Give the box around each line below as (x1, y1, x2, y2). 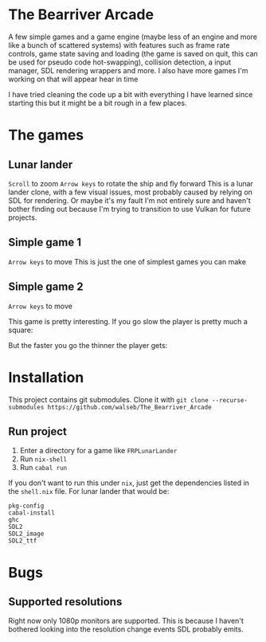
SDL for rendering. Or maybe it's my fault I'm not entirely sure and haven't (8, 195, 251, 205)
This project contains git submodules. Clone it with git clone (8, 394, 209, 404)
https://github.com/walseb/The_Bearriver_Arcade (47, 403, 213, 411)
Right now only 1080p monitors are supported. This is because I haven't (8, 616, 244, 626)
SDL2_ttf (8, 537, 37, 545)
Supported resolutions (8, 595, 123, 609)
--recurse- (211, 396, 248, 404)
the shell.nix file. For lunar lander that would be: (8, 487, 170, 496)
